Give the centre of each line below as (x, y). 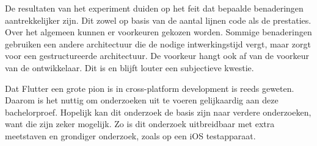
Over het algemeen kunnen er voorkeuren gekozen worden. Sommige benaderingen (158, 32)
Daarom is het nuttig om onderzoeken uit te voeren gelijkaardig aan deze (142, 100)
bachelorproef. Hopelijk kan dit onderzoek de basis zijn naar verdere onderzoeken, (158, 112)
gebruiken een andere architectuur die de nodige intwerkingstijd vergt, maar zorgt (158, 43)
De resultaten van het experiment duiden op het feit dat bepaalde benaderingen (154, 8)
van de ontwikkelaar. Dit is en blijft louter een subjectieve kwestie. (129, 67)
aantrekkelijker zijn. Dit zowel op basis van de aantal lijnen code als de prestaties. (158, 20)
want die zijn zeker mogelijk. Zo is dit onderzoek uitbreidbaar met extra (140, 124)
